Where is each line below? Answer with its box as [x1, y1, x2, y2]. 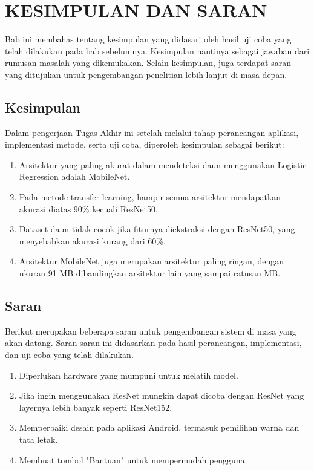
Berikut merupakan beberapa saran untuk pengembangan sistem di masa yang [5, 324, 296, 337]
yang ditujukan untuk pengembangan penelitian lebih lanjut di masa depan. [5, 68, 287, 80]
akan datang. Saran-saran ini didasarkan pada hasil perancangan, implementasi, [5, 336, 302, 349]
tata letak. [19, 433, 58, 445]
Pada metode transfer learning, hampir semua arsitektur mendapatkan [19, 191, 281, 203]
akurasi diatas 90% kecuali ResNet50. [19, 202, 158, 215]
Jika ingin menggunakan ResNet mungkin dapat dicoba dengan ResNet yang [19, 389, 304, 402]
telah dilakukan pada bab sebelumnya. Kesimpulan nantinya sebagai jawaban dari [5, 44, 310, 57]
